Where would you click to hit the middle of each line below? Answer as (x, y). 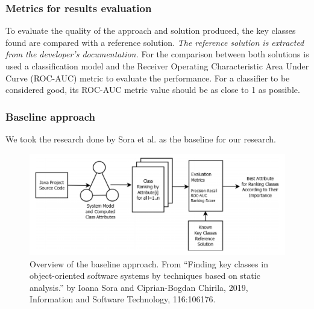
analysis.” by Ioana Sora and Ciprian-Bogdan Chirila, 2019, (139, 287)
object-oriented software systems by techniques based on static (145, 276)
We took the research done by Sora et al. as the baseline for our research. (141, 139)
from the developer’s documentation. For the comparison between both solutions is (157, 54)
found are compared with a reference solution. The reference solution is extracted (155, 42)
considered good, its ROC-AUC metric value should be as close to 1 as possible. (153, 90)
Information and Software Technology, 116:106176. (123, 299)
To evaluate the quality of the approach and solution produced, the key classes (151, 30)
